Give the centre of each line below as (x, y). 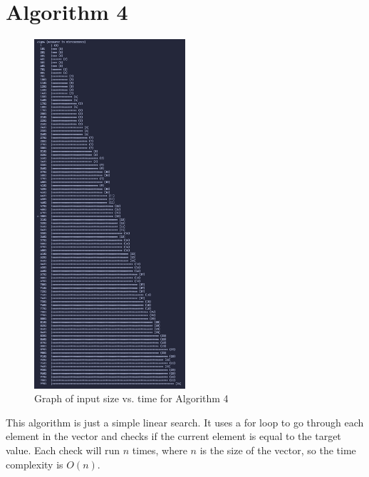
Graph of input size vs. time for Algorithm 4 (131, 398)
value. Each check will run (63, 450)
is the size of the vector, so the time (278, 450)
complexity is (35, 464)
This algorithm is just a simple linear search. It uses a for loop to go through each (185, 422)
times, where (160, 450)
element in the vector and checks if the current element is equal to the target (173, 436)
